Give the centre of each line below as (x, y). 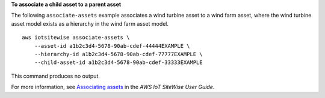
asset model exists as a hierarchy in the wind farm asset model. (90, 23)
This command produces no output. (56, 76)
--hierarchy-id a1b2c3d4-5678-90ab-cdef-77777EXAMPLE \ (118, 54)
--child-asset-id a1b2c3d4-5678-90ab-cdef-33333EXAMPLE (118, 62)
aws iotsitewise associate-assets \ (76, 38)
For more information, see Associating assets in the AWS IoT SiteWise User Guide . (113, 87)
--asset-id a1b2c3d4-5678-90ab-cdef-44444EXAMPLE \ (112, 46)
